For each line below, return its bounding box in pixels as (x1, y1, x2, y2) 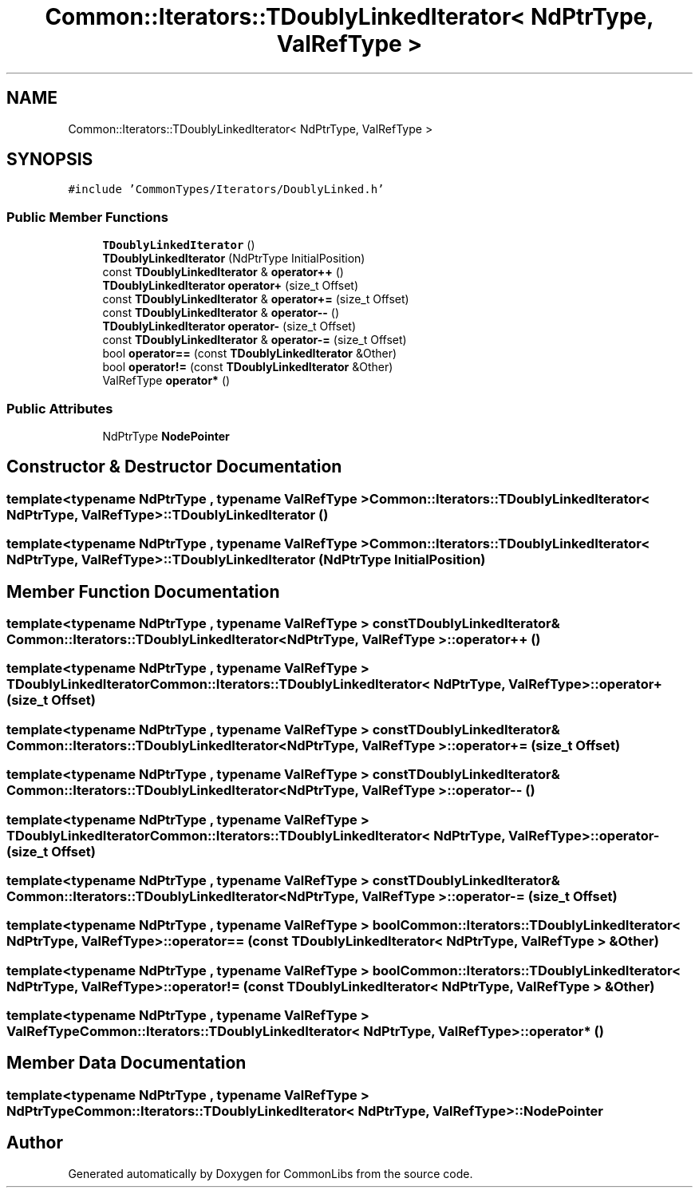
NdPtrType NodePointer (102, 429, 230, 443)
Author (6, 1133, 63, 1153)
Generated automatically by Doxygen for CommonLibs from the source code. (68, 1166, 473, 1180)
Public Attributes (6, 400, 113, 417)
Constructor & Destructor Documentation (6, 457, 342, 477)
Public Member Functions (6, 208, 168, 225)
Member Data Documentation (6, 1053, 247, 1073)
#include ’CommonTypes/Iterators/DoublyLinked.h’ (68, 183, 385, 196)
